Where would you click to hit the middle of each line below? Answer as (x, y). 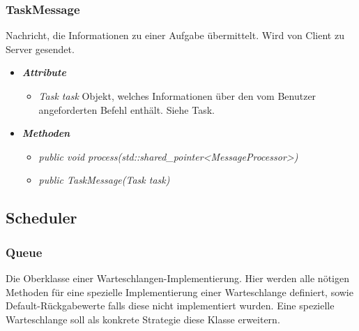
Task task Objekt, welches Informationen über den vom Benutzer (177, 96)
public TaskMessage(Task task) (104, 180)
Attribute (44, 72)
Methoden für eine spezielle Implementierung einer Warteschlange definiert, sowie (179, 292)
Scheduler (41, 218)
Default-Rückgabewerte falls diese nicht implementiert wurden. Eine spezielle (170, 306)
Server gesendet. (40, 49)
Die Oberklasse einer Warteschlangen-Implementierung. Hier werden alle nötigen (177, 278)
